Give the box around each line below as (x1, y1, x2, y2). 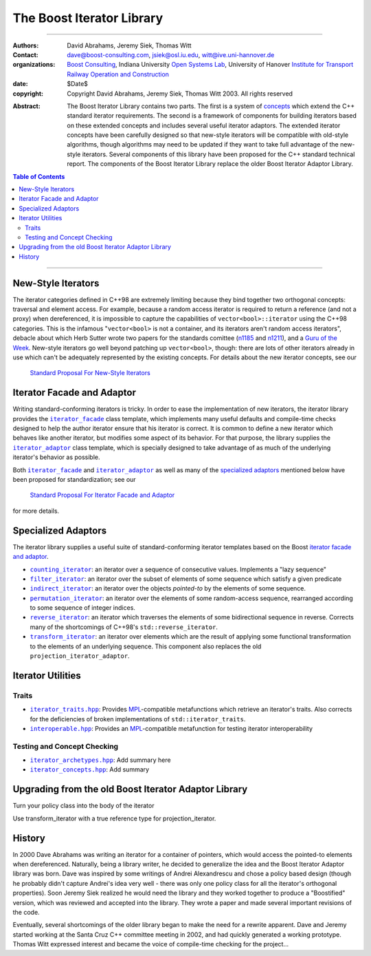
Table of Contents (12, 172, 65, 180)
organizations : (12, 61, 56, 69)
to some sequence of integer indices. (30, 604, 135, 612)
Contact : (12, 50, 39, 59)
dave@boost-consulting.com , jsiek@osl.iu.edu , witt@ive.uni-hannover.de (67, 50, 275, 59)
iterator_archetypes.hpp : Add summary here (30, 756, 171, 764)
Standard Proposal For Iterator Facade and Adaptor (30, 491, 175, 499)
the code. (12, 909, 41, 917)
